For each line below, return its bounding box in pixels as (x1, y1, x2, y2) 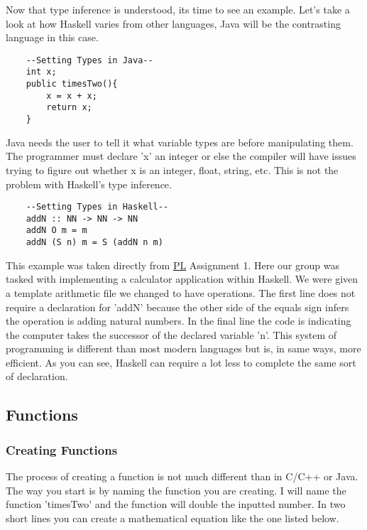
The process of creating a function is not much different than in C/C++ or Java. (6, 469, 358, 484)
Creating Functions (6, 440, 118, 458)
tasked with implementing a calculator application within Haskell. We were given (6, 271, 358, 286)
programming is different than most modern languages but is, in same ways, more (6, 341, 361, 356)
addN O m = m (26, 225, 87, 236)
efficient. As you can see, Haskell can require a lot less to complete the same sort (6, 355, 356, 369)
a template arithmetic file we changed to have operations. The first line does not (6, 285, 356, 300)
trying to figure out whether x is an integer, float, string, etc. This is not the (6, 162, 339, 177)
